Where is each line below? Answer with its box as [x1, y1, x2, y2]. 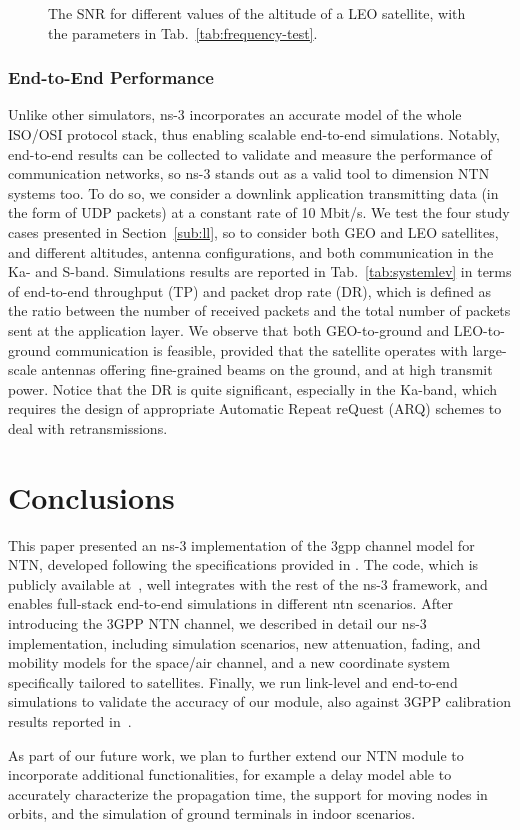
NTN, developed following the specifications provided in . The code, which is [8, 554, 479, 575]
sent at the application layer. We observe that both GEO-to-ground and [8, 319, 450, 340]
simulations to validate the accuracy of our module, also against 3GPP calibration [8, 691, 511, 712]
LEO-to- [453, 319, 505, 340]
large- [472, 339, 507, 360]
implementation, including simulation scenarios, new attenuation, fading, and [8, 632, 481, 653]
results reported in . [8, 710, 132, 731]
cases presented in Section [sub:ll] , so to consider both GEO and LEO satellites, [8, 221, 499, 242]
